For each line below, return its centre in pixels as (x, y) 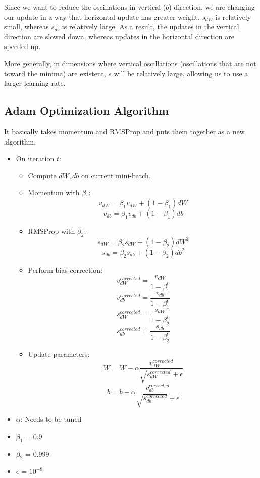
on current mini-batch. (116, 175)
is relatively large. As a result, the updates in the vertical (150, 27)
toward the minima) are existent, (55, 73)
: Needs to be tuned (51, 419)
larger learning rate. (35, 83)
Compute (42, 175)
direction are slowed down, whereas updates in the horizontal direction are (119, 36)
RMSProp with (51, 231)
